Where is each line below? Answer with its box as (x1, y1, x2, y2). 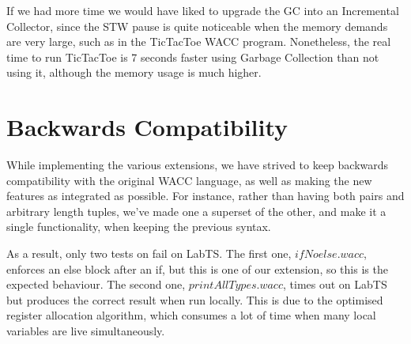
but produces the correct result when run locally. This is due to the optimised (6, 291, 383, 308)
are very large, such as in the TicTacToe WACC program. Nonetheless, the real (6, 33, 391, 50)
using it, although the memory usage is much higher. (6, 64, 262, 81)
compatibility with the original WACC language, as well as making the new (6, 172, 372, 188)
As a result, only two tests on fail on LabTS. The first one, (6, 245, 292, 262)
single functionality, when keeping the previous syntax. (6, 218, 271, 235)
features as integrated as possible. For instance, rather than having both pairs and (6, 187, 405, 204)
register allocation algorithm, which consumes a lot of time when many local (6, 307, 376, 323)
